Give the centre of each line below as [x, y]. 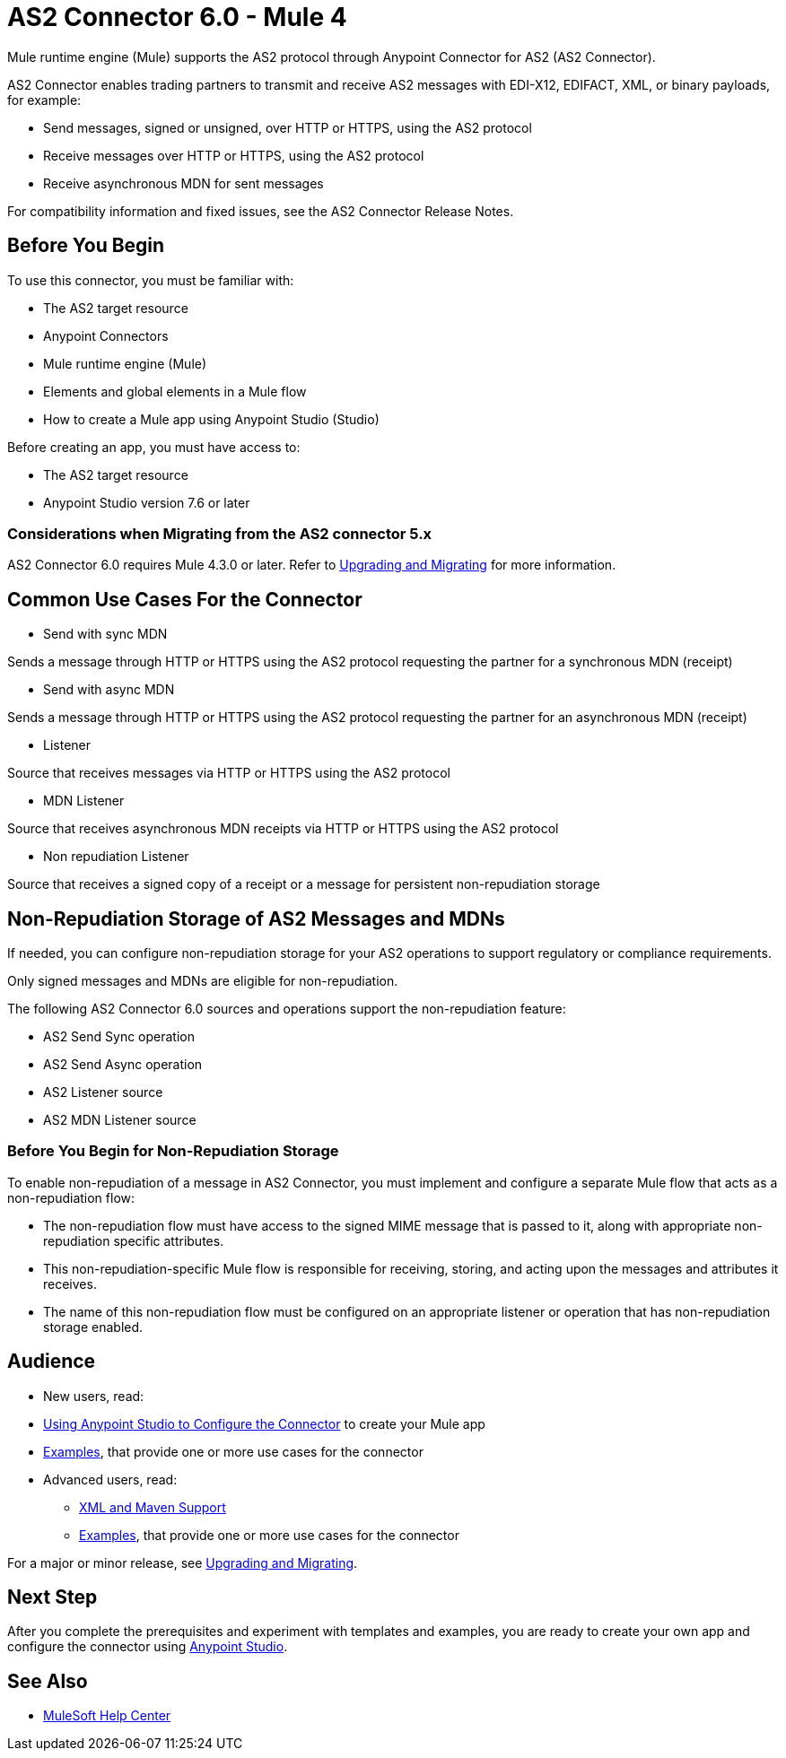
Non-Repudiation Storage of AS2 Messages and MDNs [256, 918]
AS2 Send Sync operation [119, 1037]
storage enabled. [93, 1327]
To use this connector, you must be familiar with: [151, 280]
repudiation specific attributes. [134, 1240]
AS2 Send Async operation [123, 1065]
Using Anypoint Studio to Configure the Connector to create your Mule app [264, 1423]
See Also [48, 1681]
